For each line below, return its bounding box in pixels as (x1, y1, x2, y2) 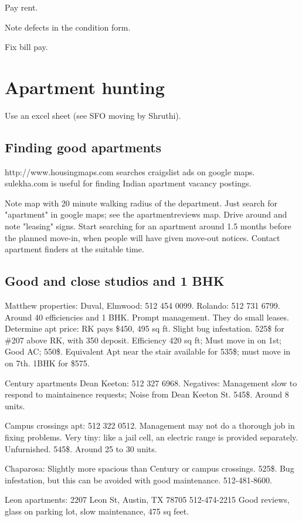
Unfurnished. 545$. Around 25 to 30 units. (5, 442, 157, 455)
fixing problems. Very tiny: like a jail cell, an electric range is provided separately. (5, 431, 298, 443)
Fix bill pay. (5, 41, 48, 53)
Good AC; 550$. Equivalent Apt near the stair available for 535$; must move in (5, 345, 291, 358)
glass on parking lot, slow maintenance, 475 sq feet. (5, 505, 189, 517)
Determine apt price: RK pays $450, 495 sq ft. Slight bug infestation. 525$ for (5, 322, 284, 335)
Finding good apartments (5, 138, 162, 156)
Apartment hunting (5, 75, 165, 99)
